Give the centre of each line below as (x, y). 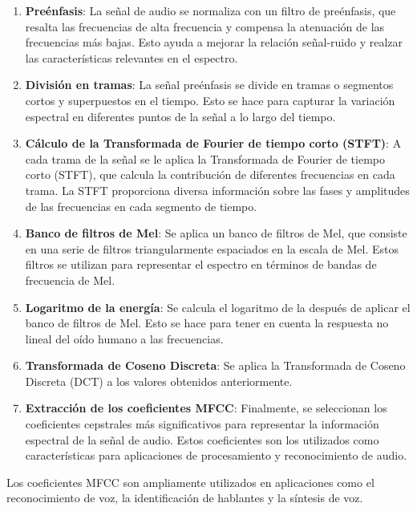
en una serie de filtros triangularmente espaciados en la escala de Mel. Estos (212, 248)
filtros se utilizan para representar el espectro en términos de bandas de (201, 264)
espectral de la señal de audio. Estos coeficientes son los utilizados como (202, 439)
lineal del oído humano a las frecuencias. (124, 338)
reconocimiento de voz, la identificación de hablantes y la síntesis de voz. (185, 498)
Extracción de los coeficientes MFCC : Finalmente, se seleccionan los (206, 408)
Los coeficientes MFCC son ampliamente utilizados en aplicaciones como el (190, 482)
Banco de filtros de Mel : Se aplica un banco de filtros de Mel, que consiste (216, 233)
